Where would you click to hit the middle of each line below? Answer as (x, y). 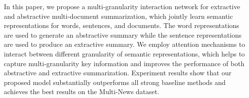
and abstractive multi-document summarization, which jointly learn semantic (118, 16)
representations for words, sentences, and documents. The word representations (122, 25)
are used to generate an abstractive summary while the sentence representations (123, 35)
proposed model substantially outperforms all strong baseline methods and (115, 82)
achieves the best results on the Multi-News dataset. (82, 91)
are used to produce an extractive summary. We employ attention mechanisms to (124, 44)
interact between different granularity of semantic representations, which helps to (124, 53)
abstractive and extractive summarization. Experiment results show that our (118, 73)
